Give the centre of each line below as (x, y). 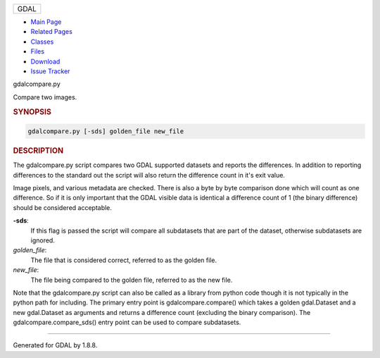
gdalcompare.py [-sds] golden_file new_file (106, 131)
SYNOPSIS (32, 111)
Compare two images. (45, 97)
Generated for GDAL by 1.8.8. (55, 345)
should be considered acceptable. (63, 207)
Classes (42, 42)
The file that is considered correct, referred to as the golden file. (124, 260)
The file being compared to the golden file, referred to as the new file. (132, 280)
